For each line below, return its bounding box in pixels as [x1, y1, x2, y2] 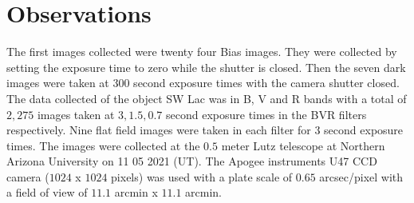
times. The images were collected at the [6, 137, 200, 153]
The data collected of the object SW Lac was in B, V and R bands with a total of [6, 90, 407, 106]
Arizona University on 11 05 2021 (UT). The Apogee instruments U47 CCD [6, 153, 377, 169]
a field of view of [6, 184, 88, 201]
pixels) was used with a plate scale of [111, 168, 293, 185]
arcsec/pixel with [319, 168, 404, 185]
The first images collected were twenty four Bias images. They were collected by [6, 43, 397, 60]
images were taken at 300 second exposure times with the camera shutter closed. [6, 74, 400, 91]
